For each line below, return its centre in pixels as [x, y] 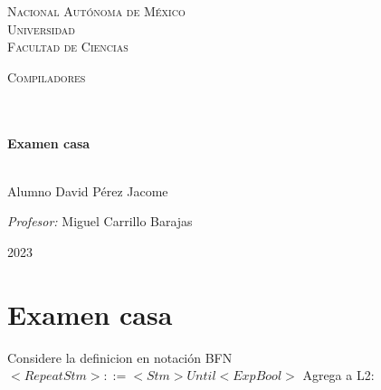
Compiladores [47, 76]
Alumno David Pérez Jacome [88, 190]
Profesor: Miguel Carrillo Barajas [100, 221]
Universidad [41, 29]
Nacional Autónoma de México [96, 11]
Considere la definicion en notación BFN [120, 357]
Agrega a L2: [338, 375]
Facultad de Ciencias [68, 47]
